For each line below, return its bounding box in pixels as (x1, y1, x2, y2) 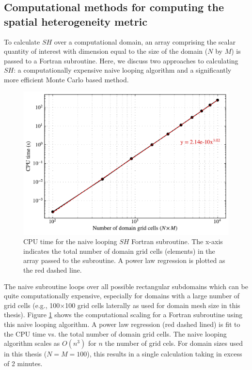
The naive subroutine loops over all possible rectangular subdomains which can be (4, 281, 248, 291)
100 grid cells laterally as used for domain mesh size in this (65, 300, 240, 310)
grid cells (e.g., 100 (4, 300, 60, 310)
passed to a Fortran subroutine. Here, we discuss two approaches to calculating (4, 55, 238, 65)
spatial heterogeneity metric (4, 14, 148, 29)
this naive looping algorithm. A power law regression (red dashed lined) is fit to (4, 319, 240, 329)
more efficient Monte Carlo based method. (4, 74, 129, 84)
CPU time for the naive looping (23, 236, 117, 247)
